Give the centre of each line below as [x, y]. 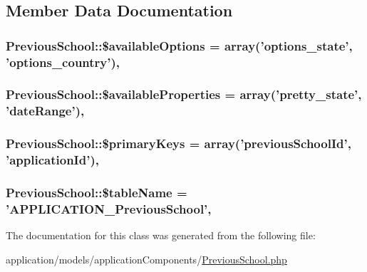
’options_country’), [63, 62]
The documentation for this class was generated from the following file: [161, 235]
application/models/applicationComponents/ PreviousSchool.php [146, 259]
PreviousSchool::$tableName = [97, 192]
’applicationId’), [52, 160]
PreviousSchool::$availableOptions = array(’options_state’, [179, 45]
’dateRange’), [45, 111]
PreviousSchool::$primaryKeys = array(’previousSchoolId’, [179, 143]
